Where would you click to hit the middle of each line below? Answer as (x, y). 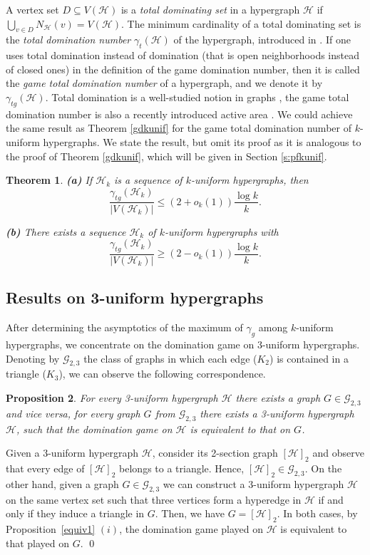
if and (331, 499)
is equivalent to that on (240, 429)
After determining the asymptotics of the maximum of (124, 327)
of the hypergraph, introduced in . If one (262, 40)
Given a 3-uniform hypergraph (72, 453)
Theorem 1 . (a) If (49, 180)
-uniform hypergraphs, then (250, 180)
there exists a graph (278, 397)
